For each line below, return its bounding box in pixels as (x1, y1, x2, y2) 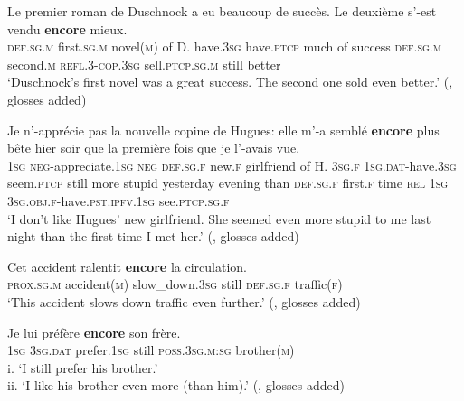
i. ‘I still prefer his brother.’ (7, 358, 158, 377)
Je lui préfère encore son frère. (7, 322, 181, 341)
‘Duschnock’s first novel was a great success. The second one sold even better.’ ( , (7, 72, 453, 91)
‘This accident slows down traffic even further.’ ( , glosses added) (7, 292, 361, 311)
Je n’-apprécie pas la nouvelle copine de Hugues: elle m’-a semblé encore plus (7, 120, 440, 139)
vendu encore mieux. (7, 19, 128, 38)
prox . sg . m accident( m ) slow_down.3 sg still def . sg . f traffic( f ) (7, 275, 343, 294)
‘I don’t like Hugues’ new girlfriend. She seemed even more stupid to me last (7, 209, 431, 228)
